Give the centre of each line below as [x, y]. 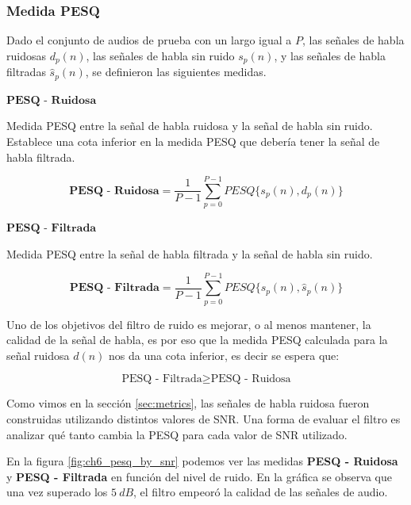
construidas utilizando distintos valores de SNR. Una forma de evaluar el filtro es [204, 418]
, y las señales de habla [330, 55]
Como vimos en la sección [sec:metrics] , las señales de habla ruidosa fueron [188, 403]
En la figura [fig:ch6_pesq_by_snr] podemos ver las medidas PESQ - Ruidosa [202, 461]
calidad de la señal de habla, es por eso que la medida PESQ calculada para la [197, 340]
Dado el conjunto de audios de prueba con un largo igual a [149, 40]
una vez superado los [57, 492]
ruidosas [26, 55]
